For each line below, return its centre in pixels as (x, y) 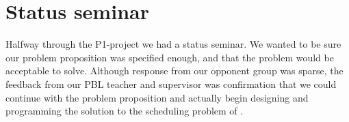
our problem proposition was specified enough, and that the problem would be (170, 57)
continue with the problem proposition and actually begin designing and (157, 97)
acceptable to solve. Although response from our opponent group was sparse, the (174, 71)
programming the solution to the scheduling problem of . (125, 111)
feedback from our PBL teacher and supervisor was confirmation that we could (171, 83)
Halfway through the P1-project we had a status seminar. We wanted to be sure (173, 44)
